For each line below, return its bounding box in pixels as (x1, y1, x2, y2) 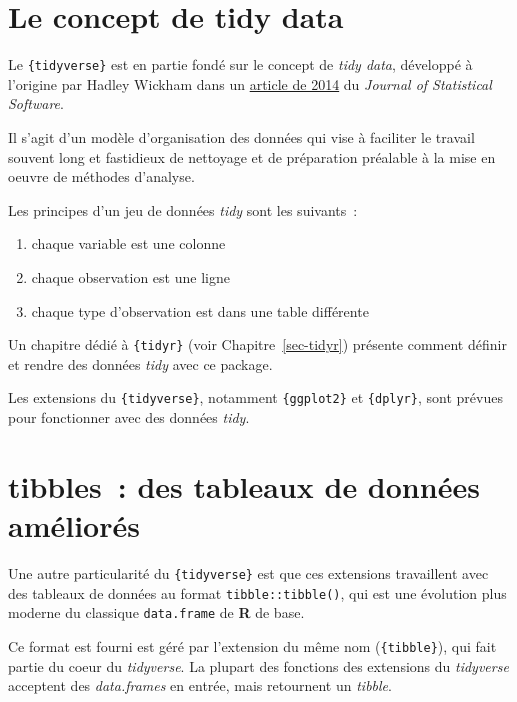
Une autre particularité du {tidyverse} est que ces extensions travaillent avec (8, 562, 489, 583)
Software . (8, 93, 64, 114)
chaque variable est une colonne (31, 233, 226, 254)
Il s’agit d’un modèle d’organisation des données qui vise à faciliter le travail (8, 126, 475, 147)
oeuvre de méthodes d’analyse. (8, 166, 195, 187)
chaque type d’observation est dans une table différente (31, 300, 369, 321)
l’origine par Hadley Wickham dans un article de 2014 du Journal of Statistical (8, 73, 492, 94)
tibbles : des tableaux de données (8, 465, 480, 506)
